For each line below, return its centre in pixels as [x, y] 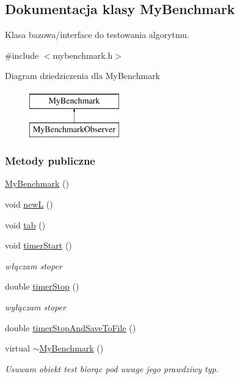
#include [22, 55]
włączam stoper [34, 265]
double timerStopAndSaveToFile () [71, 327]
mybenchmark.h [83, 55]
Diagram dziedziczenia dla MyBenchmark [83, 76]
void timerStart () [38, 245]
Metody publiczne [50, 161]
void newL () [29, 204]
